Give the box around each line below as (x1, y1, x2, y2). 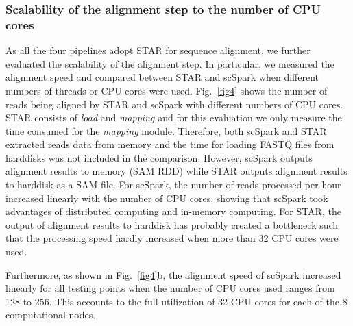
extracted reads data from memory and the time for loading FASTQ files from (5, 137, 334, 151)
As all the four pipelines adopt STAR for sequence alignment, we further (5, 43, 311, 58)
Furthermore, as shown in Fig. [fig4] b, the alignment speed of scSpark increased (5, 267, 341, 281)
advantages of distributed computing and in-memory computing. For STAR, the (5, 204, 341, 218)
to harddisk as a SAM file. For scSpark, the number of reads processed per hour (5, 177, 341, 192)
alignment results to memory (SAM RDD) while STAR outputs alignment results (5, 164, 348, 178)
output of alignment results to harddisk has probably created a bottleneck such (5, 217, 339, 231)
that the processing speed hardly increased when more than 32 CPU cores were (5, 231, 339, 245)
